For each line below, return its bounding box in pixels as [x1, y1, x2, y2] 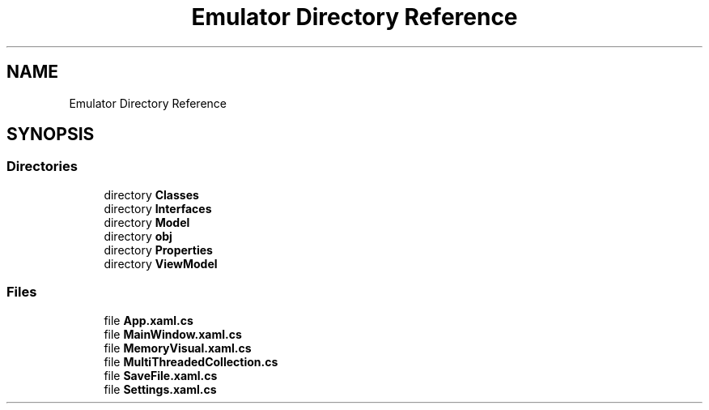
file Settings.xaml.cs [104, 382, 217, 396]
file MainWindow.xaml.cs [104, 327, 242, 341]
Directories [6, 158, 78, 175]
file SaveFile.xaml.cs [104, 368, 218, 382]
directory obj [104, 228, 172, 243]
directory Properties [104, 242, 213, 257]
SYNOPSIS [6, 124, 95, 145]
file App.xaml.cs [104, 313, 193, 327]
